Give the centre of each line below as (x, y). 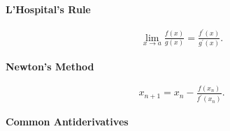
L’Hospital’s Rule (48, 9)
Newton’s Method (50, 66)
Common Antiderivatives (67, 122)
